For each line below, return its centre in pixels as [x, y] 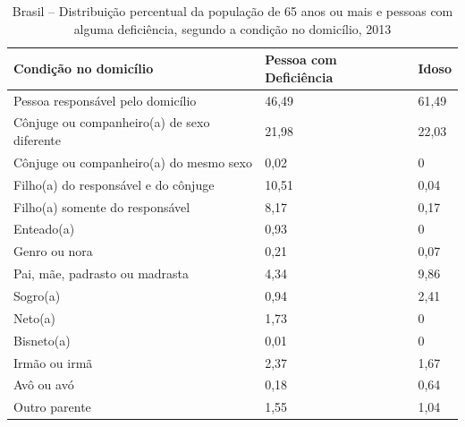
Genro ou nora [53, 251]
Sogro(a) [37, 295]
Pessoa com [301, 60]
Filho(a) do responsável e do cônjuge [114, 184]
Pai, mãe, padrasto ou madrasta [101, 273]
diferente [37, 140]
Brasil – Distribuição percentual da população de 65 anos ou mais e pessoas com [232, 11]
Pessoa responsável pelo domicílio [105, 100]
